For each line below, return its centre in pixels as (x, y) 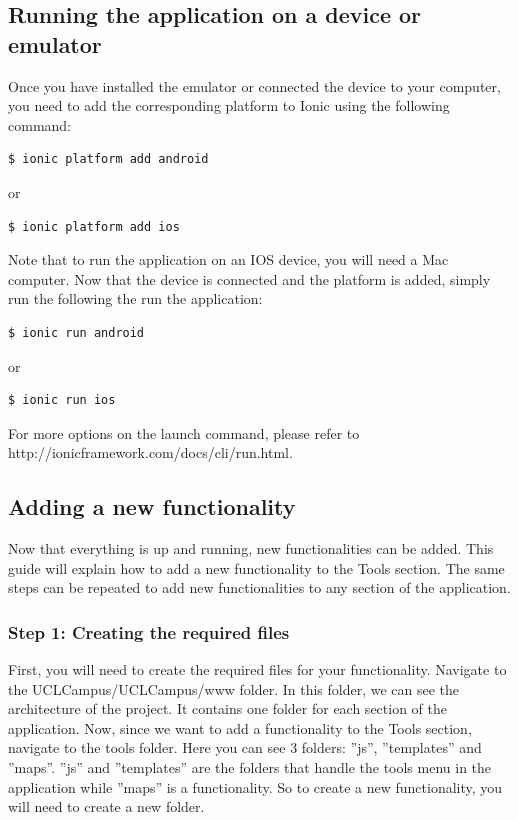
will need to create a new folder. (106, 806)
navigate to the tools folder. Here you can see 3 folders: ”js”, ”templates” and (245, 747)
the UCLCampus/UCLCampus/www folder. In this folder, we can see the (234, 688)
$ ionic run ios (62, 400)
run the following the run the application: (135, 298)
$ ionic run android (76, 332)
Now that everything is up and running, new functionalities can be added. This (251, 548)
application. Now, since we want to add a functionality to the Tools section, (240, 727)
